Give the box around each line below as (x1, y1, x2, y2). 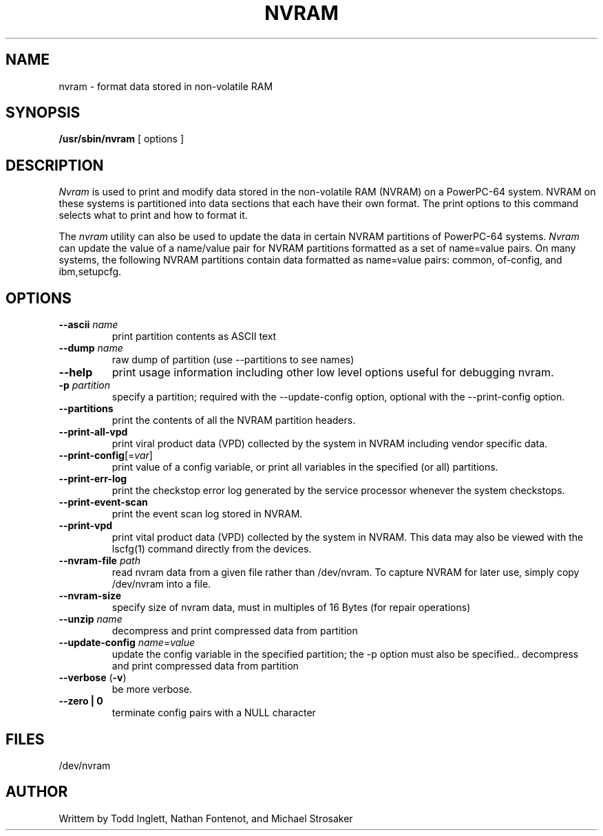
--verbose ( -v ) (59, 672, 127, 684)
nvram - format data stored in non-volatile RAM (59, 80, 273, 92)
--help (59, 365, 93, 380)
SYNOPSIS (6, 104, 81, 122)
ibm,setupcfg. (59, 266, 122, 278)
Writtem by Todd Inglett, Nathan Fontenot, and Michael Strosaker (59, 812, 353, 824)
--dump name (59, 342, 123, 354)
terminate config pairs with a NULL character (112, 707, 316, 719)
